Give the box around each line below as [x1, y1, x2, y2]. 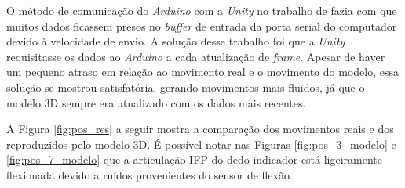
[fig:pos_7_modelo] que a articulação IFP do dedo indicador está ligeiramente [6, 151, 383, 168]
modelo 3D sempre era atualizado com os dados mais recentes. [6, 94, 306, 110]
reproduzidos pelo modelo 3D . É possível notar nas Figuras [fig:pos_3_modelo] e [6, 136, 396, 152]
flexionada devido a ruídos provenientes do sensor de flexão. [6, 166, 293, 183]
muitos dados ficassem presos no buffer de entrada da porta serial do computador [6, 17, 397, 34]
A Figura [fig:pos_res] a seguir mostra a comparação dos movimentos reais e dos [6, 121, 394, 137]
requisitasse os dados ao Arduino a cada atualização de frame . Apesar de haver [6, 48, 385, 64]
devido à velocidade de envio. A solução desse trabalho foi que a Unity [6, 33, 345, 49]
